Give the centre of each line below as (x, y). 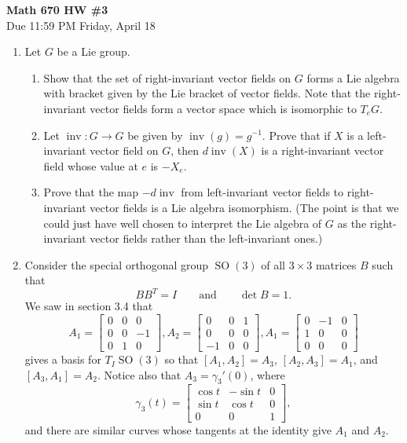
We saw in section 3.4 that (89, 306)
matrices (336, 264)
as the (352, 223)
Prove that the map (91, 192)
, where (268, 374)
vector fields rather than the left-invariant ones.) (206, 238)
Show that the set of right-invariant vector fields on (167, 77)
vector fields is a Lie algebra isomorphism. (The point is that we (244, 207)
